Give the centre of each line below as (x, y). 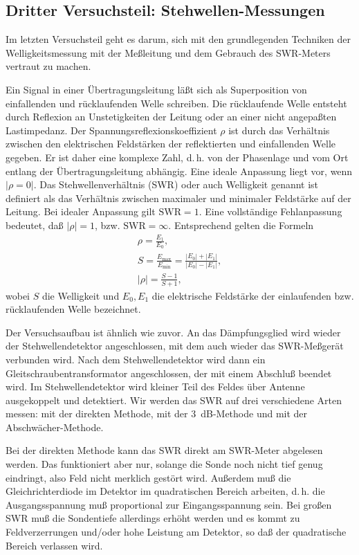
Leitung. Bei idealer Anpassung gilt (81, 211)
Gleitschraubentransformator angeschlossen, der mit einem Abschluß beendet (169, 373)
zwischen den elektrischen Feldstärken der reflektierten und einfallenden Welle (171, 144)
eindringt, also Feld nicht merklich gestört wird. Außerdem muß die (148, 477)
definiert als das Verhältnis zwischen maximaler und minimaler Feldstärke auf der (178, 198)
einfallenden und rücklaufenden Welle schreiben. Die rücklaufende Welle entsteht (176, 103)
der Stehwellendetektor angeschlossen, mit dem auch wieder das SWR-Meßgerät (175, 346)
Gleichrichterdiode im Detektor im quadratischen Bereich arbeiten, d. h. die (165, 491)
